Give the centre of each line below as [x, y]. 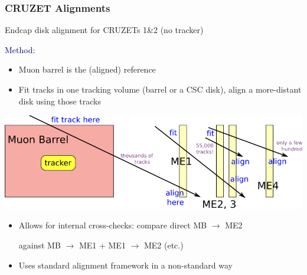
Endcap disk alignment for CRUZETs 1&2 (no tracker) [104, 30]
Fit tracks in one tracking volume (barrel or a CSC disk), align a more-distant [160, 89]
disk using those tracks [60, 101]
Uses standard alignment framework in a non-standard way [125, 265]
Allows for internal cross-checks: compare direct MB [113, 225]
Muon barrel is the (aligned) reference [87, 69]
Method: [20, 49]
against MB [40, 245]
